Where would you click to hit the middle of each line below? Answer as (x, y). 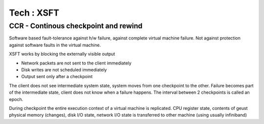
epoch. (16, 99)
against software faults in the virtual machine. (55, 45)
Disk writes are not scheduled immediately (64, 70)
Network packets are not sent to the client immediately (76, 63)
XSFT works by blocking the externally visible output (62, 54)
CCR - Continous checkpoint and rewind (76, 26)
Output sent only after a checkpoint (57, 77)
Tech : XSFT (34, 13)
